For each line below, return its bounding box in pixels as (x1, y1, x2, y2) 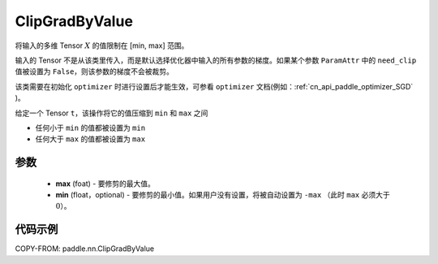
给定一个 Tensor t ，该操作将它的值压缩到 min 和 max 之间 (15, 108, 208, 118)
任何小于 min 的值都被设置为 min (35, 123, 146, 132)
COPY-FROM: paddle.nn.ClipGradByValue (15, 244, 154, 253)
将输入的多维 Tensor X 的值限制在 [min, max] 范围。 (15, 41, 189, 50)
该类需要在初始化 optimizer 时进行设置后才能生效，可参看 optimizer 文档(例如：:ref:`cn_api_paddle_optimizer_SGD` (15, 81, 414, 91)
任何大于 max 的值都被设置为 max (35, 134, 146, 144)
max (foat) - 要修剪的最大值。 (55, 179, 156, 188)
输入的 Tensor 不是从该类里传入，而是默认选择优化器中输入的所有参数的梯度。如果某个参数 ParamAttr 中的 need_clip (15, 55, 417, 65)
